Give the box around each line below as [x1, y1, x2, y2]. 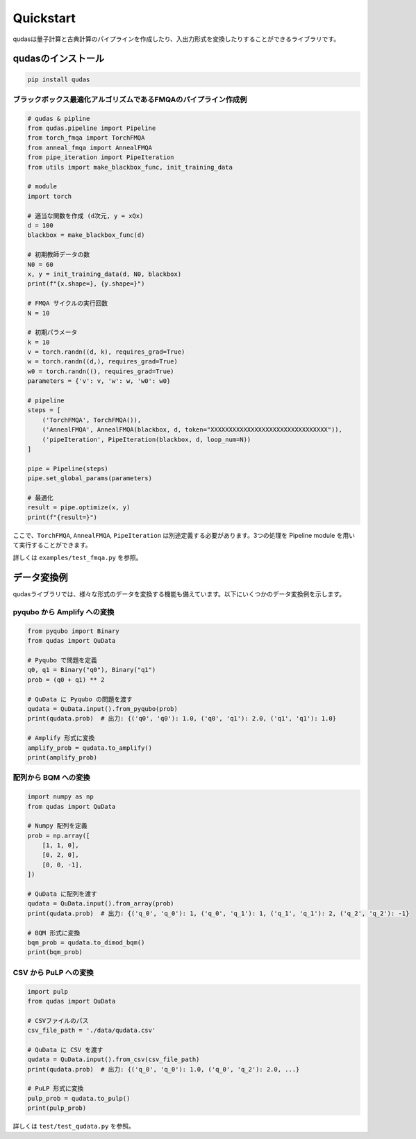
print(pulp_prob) [27, 1104, 87, 1112]
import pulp [27, 988, 69, 995]
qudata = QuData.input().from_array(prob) [27, 900, 174, 908]
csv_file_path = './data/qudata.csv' [27, 1026, 156, 1035]
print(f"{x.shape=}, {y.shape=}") [27, 280, 145, 288]
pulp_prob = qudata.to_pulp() [27, 1095, 131, 1102]
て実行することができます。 [13, 541, 92, 549]
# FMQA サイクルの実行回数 [27, 300, 108, 307]
